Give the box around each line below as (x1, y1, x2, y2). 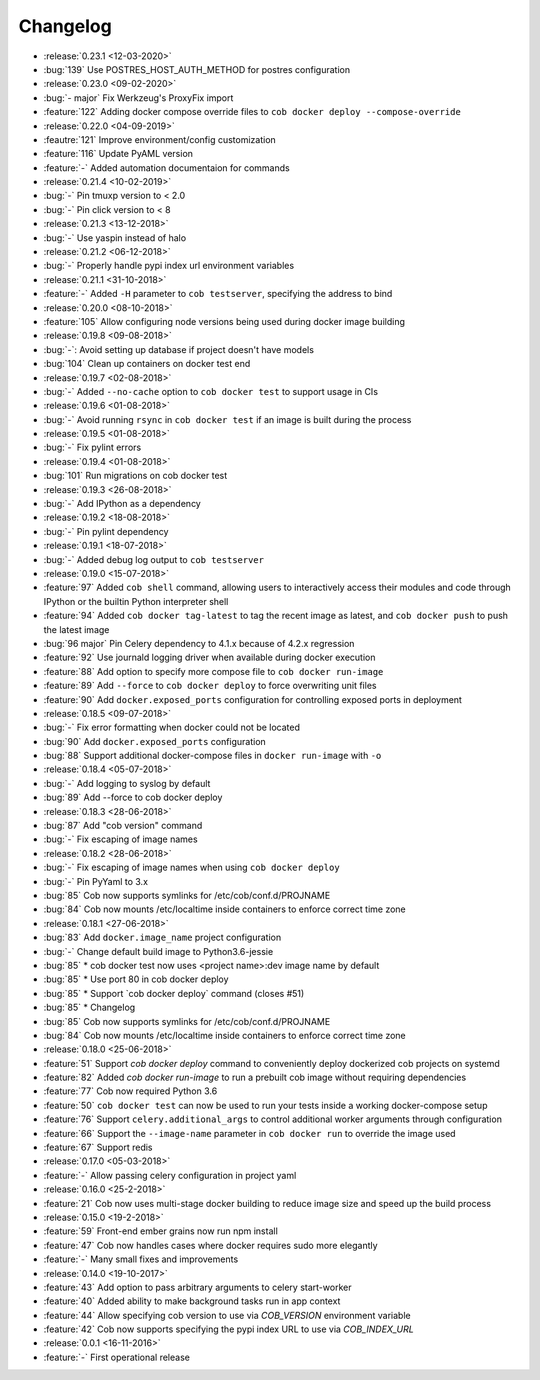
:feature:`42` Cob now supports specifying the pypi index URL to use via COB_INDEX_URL (43, 1323, 414, 1335)
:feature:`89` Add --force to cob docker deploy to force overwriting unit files (43, 680, 377, 692)
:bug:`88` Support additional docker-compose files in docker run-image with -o (43, 750, 382, 762)
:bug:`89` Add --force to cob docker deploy (43, 791, 223, 804)
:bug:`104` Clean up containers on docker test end (43, 358, 251, 370)
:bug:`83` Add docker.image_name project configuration (43, 931, 282, 944)
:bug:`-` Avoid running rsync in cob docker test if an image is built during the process (43, 413, 412, 425)
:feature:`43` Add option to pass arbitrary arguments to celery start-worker (43, 1281, 352, 1293)
